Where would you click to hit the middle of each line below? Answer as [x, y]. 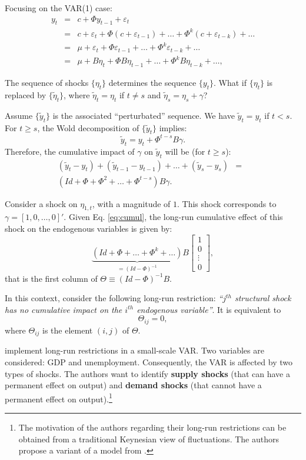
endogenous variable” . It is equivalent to [209, 309]
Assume [19, 115]
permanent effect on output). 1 [59, 398]
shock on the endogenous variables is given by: [89, 228]
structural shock [263, 298]
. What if [230, 83]
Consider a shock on [41, 203]
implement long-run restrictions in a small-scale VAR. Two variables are [134, 350]
